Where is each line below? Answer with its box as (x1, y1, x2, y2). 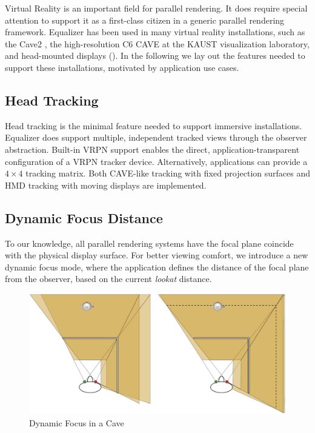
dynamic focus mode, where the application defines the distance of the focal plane (5, 260, 309, 273)
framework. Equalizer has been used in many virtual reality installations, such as (5, 25, 305, 38)
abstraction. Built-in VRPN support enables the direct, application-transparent (5, 143, 300, 155)
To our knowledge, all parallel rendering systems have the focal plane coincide (5, 237, 294, 249)
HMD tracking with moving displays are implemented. (5, 178, 207, 191)
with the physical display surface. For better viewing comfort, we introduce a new (5, 249, 308, 261)
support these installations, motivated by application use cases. (5, 61, 239, 73)
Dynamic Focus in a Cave (29, 417, 124, 429)
